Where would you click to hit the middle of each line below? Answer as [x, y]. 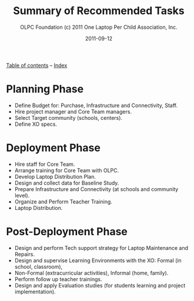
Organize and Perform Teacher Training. [63, 202]
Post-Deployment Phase [67, 232]
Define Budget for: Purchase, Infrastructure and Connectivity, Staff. [96, 105]
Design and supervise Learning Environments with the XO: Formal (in [98, 260]
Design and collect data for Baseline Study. [67, 183]
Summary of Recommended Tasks [99, 11]
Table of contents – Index [37, 65]
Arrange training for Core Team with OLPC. [67, 170]
